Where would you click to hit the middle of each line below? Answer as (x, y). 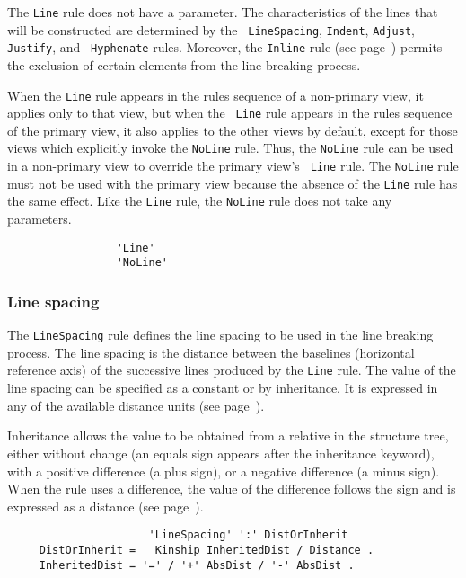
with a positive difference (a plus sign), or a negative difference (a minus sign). (224, 471)
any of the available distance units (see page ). (136, 405)
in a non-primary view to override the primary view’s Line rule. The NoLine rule (233, 166)
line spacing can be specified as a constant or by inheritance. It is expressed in (223, 388)
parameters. (40, 219)
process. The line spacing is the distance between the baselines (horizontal (211, 352)
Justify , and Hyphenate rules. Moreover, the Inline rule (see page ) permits (225, 47)
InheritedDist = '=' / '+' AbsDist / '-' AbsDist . (197, 565)
